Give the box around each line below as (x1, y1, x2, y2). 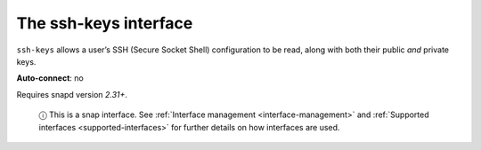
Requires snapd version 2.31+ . (16, 89, 128, 99)
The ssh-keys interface (16, 13, 193, 33)
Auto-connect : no (16, 73, 84, 83)
